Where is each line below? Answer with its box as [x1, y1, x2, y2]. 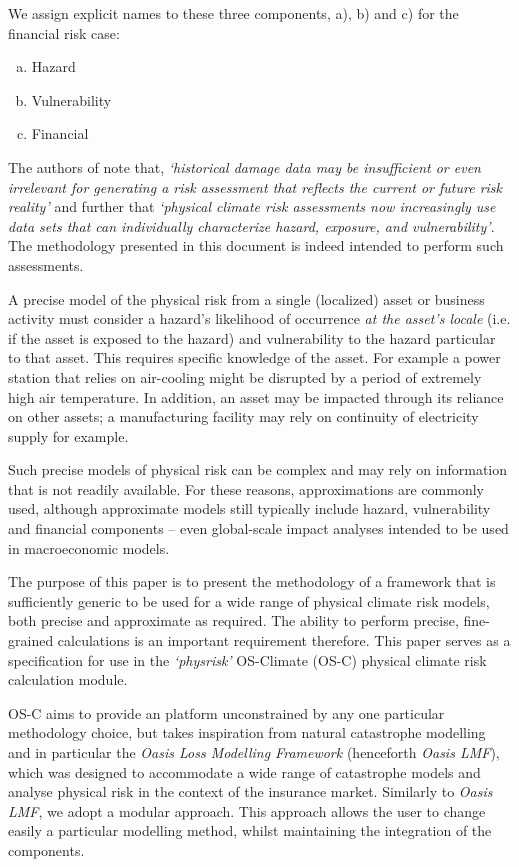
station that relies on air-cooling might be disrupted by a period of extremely [8, 366, 482, 387]
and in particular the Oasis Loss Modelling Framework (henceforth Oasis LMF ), [8, 742, 500, 762]
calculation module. [8, 669, 128, 690]
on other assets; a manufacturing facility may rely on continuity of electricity [8, 406, 479, 427]
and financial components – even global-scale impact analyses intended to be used [8, 518, 509, 539]
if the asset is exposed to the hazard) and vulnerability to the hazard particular [8, 327, 496, 348]
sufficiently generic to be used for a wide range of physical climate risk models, [8, 590, 490, 611]
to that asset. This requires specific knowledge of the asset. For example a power [8, 347, 501, 368]
